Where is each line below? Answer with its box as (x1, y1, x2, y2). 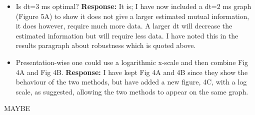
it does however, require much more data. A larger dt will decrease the (15, 20, 232, 31)
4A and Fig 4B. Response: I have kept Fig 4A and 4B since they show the (15, 66, 248, 77)
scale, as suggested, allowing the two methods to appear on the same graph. (15, 86, 248, 96)
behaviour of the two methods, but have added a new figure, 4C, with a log (15, 76, 247, 87)
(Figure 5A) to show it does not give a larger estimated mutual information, (15, 10, 249, 21)
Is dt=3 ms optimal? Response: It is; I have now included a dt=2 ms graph (15, 1, 251, 11)
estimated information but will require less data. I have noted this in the (15, 30, 238, 40)
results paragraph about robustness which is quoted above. (15, 40, 196, 50)
